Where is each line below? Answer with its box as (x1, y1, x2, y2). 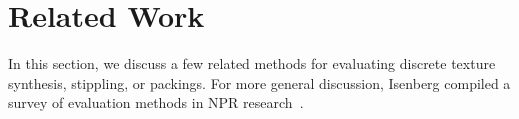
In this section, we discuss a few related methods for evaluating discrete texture (8, 53, 496, 74)
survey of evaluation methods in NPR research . (8, 92, 304, 113)
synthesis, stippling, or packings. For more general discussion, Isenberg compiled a (8, 72, 511, 93)
